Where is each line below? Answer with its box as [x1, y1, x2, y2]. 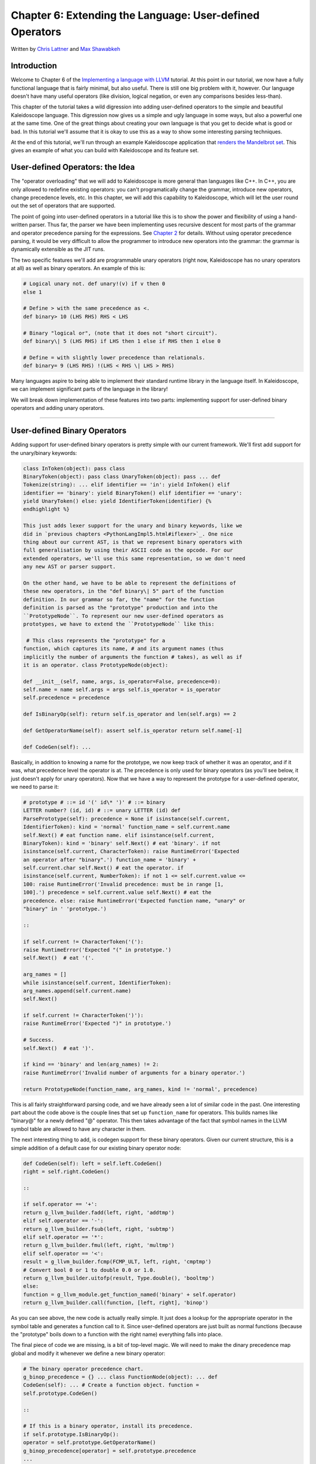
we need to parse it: [11, 783, 59, 790]
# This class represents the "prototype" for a [26, 637, 166, 644]
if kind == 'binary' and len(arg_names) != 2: [23, 1061, 159, 1068]
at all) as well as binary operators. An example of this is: [11, 265, 146, 272]
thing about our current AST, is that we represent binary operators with [23, 539, 243, 546]
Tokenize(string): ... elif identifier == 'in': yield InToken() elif [23, 481, 231, 488]
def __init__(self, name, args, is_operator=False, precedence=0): [23, 678, 221, 685]
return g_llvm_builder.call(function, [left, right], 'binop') [23, 1299, 209, 1306]
